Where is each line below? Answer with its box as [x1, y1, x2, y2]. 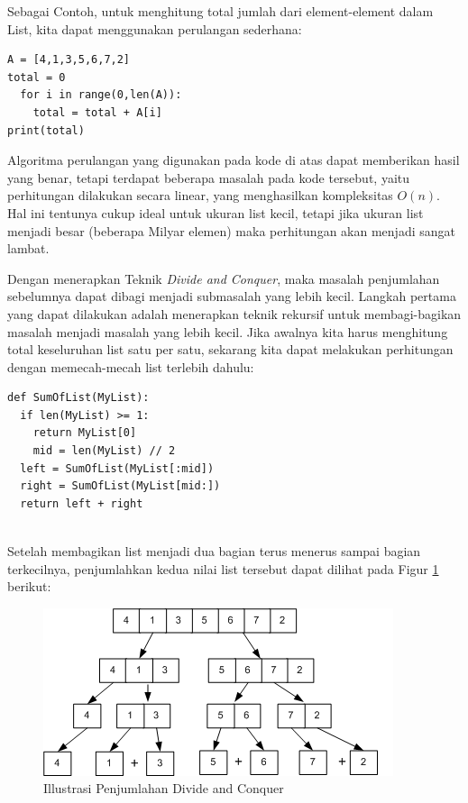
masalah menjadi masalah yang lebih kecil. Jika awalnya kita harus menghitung [7, 322, 448, 341]
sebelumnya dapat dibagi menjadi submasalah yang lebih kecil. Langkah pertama [7, 287, 456, 306]
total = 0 [7, 70, 66, 84]
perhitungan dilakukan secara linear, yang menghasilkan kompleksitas [7, 186, 393, 205]
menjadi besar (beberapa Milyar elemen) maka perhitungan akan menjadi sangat [7, 221, 455, 240]
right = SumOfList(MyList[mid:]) [20, 479, 221, 493]
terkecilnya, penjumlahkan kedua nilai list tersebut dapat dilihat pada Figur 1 [7, 559, 439, 578]
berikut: [7, 577, 51, 596]
